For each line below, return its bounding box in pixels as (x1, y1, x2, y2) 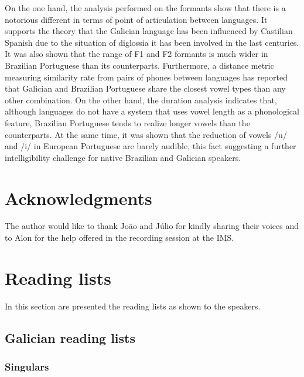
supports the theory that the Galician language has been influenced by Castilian (5, 25, 293, 37)
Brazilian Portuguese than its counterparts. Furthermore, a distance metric (5, 59, 274, 71)
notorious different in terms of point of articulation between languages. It (5, 13, 268, 25)
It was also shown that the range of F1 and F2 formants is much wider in (5, 48, 268, 60)
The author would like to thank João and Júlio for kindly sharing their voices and (5, 220, 299, 232)
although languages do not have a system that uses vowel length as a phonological (5, 105, 299, 117)
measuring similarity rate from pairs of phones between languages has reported (5, 70, 288, 83)
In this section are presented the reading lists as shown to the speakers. (5, 299, 261, 312)
